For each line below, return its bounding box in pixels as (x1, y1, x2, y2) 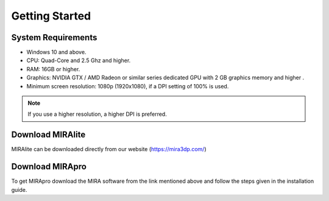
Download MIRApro (11, 161, 87, 172)
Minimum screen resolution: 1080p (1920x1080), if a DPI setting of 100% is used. (26, 82, 229, 90)
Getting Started (11, 9, 91, 23)
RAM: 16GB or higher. (26, 65, 80, 72)
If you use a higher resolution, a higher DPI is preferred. (27, 110, 167, 118)
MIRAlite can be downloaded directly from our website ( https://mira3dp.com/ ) (11, 146, 207, 153)
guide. (11, 186, 27, 193)
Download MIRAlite (11, 130, 86, 140)
